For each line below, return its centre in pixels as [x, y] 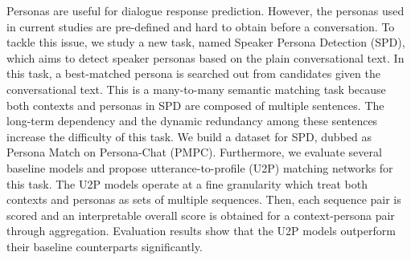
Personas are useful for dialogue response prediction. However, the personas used [205, 10]
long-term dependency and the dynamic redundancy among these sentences [192, 121]
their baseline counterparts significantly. [105, 246]
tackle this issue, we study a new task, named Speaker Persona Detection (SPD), [206, 42]
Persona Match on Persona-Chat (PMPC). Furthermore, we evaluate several [194, 152]
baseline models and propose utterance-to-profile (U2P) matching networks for [200, 167]
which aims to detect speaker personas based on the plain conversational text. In [205, 57]
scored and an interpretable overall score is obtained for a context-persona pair [201, 215]
